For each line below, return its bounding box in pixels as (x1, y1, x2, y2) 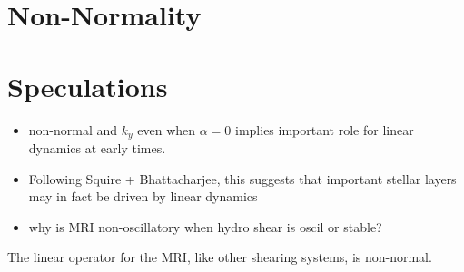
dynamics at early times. (28, 138, 166, 157)
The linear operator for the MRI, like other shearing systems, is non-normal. (7, 248, 432, 267)
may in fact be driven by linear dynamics (28, 187, 258, 206)
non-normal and (28, 120, 118, 139)
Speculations (7, 67, 168, 104)
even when (137, 120, 196, 139)
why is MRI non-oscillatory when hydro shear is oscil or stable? (28, 217, 382, 236)
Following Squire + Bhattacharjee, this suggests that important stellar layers (28, 169, 457, 188)
